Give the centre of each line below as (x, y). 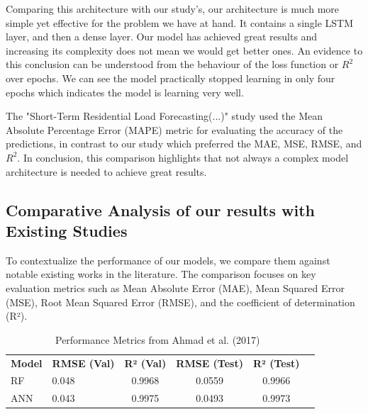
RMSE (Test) (210, 363)
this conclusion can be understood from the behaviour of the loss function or (172, 64)
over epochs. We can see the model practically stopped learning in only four (171, 78)
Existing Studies (67, 230)
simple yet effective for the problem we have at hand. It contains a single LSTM (180, 22)
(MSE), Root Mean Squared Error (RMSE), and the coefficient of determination (180, 302)
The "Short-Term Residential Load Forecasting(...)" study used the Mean (165, 116)
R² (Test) (276, 363)
